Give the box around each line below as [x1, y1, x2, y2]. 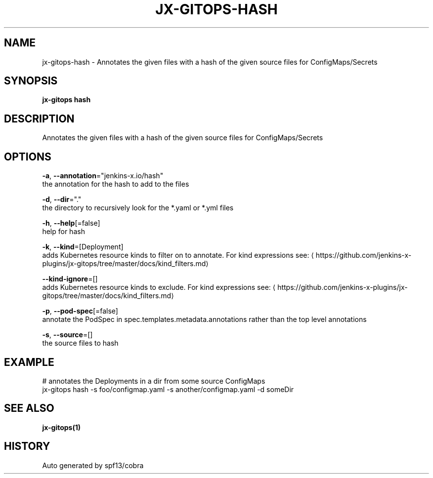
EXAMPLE [4, 356, 54, 368]
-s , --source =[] [42, 330, 93, 339]
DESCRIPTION [4, 112, 75, 125]
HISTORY [4, 440, 50, 453]
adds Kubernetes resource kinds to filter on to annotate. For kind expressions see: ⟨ [42, 251, 314, 260]
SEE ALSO [4, 402, 54, 415]
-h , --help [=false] [42, 219, 100, 228]
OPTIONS [4, 150, 51, 163]
